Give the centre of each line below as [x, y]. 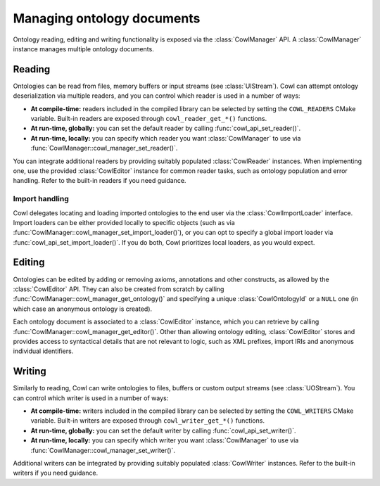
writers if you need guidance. [56, 473]
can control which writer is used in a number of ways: [91, 398]
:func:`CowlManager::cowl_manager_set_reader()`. [104, 148]
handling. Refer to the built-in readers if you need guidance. [100, 181]
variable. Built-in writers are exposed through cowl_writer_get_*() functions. [148, 421]
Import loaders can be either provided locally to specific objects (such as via [124, 222]
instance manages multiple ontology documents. [83, 49]
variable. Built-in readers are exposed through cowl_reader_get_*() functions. [149, 119]
